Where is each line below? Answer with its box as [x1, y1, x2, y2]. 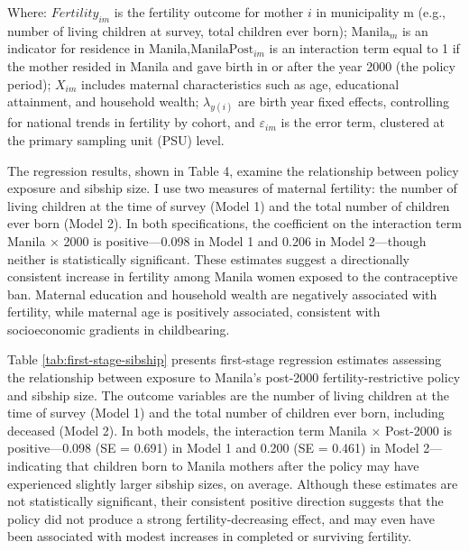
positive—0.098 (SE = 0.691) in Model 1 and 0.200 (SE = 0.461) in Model [7, 438, 419, 457]
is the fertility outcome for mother [114, 3, 304, 21]
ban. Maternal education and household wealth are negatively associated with [7, 284, 437, 303]
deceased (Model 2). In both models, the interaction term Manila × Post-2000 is [7, 420, 452, 439]
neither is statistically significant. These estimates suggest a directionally [7, 249, 410, 268]
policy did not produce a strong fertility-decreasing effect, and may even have [7, 509, 435, 528]
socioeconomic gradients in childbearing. [7, 319, 230, 338]
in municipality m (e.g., [316, 3, 446, 21]
